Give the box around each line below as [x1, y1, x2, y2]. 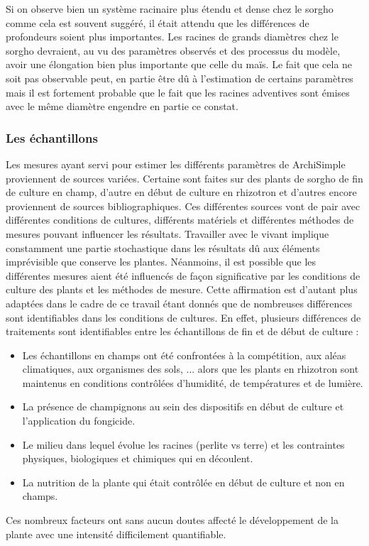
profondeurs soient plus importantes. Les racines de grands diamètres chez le [6, 29, 338, 44]
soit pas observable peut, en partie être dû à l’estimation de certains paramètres [6, 70, 353, 85]
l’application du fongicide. [22, 413, 136, 428]
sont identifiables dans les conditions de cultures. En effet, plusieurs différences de [6, 310, 361, 324]
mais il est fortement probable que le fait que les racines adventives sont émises [6, 84, 350, 99]
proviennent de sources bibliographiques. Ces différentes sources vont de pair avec [6, 198, 360, 213]
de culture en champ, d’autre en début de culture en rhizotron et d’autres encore [6, 185, 357, 200]
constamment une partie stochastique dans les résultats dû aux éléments [6, 240, 320, 255]
